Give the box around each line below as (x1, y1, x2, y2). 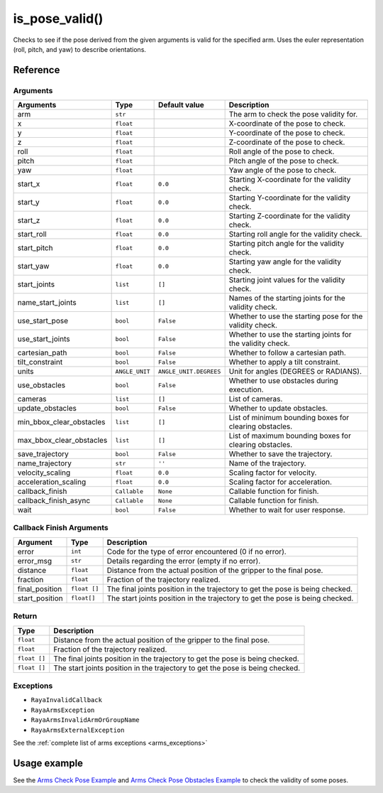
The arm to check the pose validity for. (228, 109, 358, 119)
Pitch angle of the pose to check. (228, 156, 340, 166)
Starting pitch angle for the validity (228, 239, 344, 249)
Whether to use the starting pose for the (228, 311, 363, 321)
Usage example (13, 757, 84, 769)
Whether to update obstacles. (228, 404, 328, 414)
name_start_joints (17, 298, 77, 308)
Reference (13, 64, 60, 76)
